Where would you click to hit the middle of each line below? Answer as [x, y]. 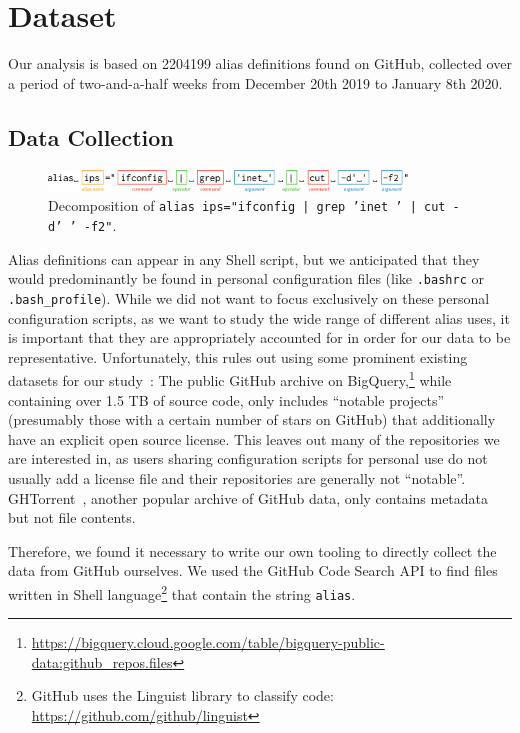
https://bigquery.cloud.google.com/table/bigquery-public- [208, 642]
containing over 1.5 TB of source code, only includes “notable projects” [226, 399]
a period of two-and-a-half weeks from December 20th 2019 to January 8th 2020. [255, 82]
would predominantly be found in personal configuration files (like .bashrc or [246, 278]
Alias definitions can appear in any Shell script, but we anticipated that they [244, 258]
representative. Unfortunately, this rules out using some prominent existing [238, 356]
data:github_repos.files [102, 661]
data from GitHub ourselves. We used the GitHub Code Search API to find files [253, 570]
